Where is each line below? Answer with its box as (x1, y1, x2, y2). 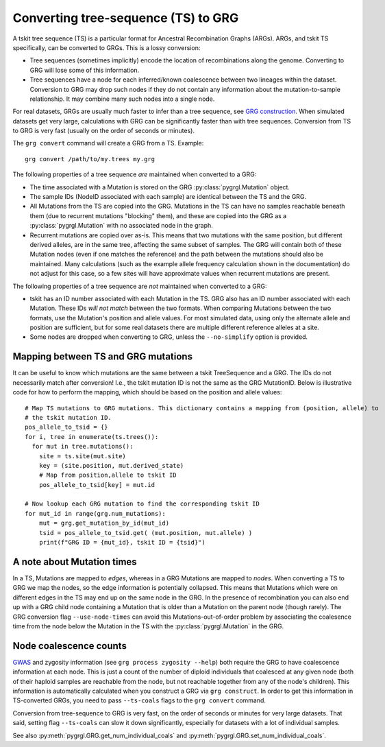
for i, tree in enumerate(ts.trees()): (25, 433, 159, 440)
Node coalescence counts (12, 640, 127, 652)
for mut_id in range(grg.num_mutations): (25, 510, 166, 517)
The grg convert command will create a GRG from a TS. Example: (12, 139, 204, 147)
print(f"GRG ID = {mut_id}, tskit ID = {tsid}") (38, 538, 206, 547)
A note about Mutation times (12, 556, 137, 567)
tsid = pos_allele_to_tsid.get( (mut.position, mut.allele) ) (38, 529, 253, 536)
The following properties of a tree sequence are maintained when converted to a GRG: (12, 170, 257, 178)
